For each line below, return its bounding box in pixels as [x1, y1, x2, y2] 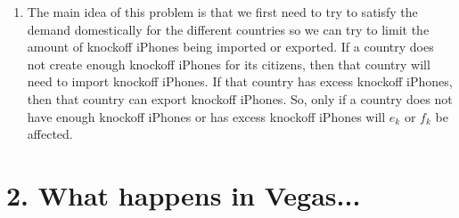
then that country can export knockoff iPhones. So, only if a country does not [27, 89, 453, 108]
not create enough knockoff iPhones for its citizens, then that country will [27, 54, 430, 73]
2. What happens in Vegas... [6, 176, 361, 213]
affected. [27, 125, 73, 143]
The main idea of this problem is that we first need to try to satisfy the [27, 3, 418, 20]
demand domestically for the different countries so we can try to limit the [27, 20, 430, 38]
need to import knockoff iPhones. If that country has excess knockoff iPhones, [27, 72, 453, 91]
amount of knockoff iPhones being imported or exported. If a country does [27, 37, 434, 56]
